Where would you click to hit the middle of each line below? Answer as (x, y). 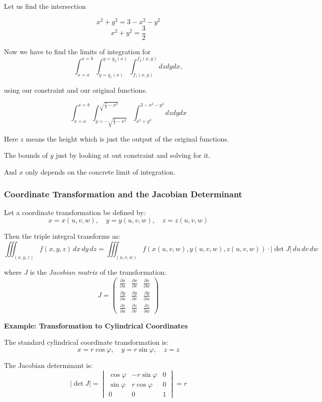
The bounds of (26, 155)
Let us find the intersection (45, 6)
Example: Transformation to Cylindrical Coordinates (96, 325)
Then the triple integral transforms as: (62, 236)
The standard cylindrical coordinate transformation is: (86, 342)
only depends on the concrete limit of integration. (100, 171)
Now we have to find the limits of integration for (77, 51)
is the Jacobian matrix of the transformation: (98, 272)
